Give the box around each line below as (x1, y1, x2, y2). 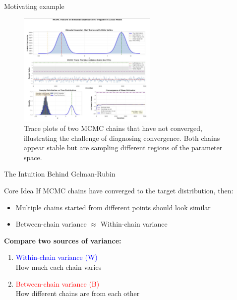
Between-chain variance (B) (15, 278, 100, 289)
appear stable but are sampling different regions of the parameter (24, 142, 223, 153)
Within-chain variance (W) (15, 252, 98, 262)
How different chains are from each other (15, 288, 140, 299)
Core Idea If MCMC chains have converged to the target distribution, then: (4, 185, 234, 196)
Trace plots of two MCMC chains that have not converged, (24, 123, 202, 133)
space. (24, 152, 42, 162)
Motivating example (4, 1, 64, 11)
